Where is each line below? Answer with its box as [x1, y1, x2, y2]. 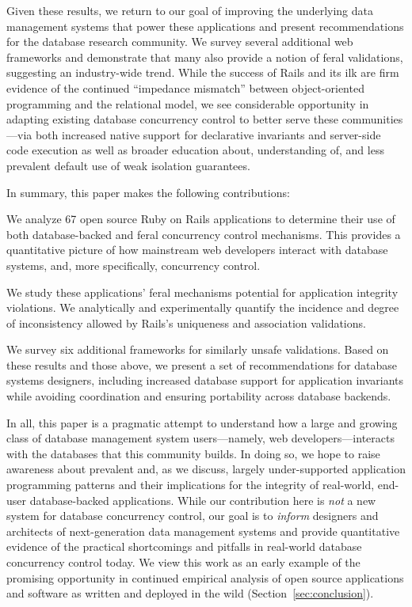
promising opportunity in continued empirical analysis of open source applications [6, 569, 404, 586]
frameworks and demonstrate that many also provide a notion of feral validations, [6, 48, 403, 65]
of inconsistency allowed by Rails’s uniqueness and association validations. [6, 314, 366, 331]
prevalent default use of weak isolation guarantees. [6, 157, 250, 173]
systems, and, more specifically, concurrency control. [6, 256, 261, 273]
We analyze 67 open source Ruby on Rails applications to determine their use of [6, 211, 395, 227]
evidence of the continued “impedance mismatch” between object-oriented [6, 79, 364, 96]
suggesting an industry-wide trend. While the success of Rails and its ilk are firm [6, 64, 399, 81]
